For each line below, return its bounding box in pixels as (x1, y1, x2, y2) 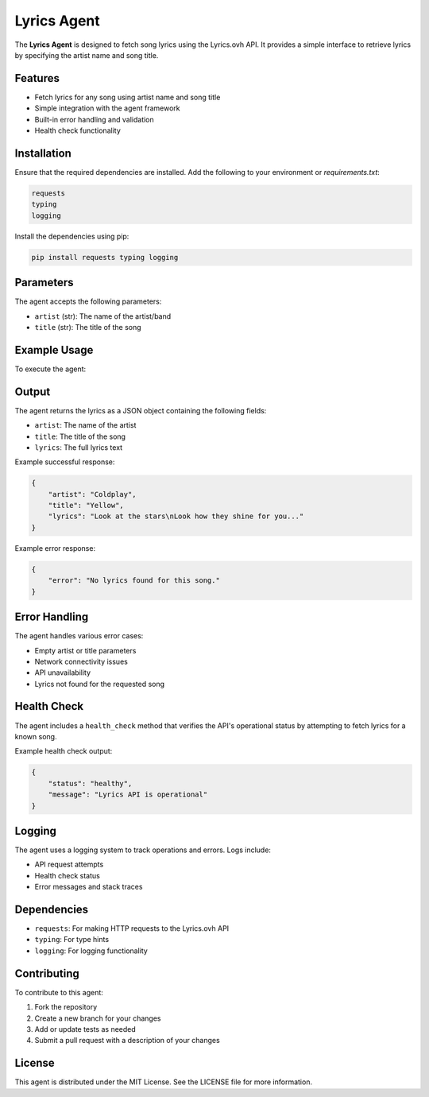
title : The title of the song (34, 432, 126, 441)
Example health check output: (14, 746, 113, 756)
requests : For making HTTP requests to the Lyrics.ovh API (34, 924, 230, 933)
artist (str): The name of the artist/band (34, 311, 172, 321)
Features (14, 72, 60, 85)
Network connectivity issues (34, 657, 129, 666)
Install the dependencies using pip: (14, 231, 129, 241)
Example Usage (14, 343, 94, 357)
